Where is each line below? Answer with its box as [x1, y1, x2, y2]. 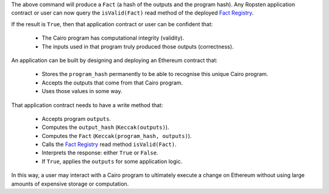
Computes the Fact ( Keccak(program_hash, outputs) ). [41, 132, 192, 139]
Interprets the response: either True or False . [41, 149, 158, 156]
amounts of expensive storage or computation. [11, 180, 129, 187]
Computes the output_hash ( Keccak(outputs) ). [41, 123, 169, 131]
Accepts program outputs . [41, 115, 111, 122]
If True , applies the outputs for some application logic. [41, 158, 183, 165]
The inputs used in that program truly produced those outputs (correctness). [41, 43, 234, 50]
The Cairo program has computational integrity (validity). [41, 34, 185, 42]
